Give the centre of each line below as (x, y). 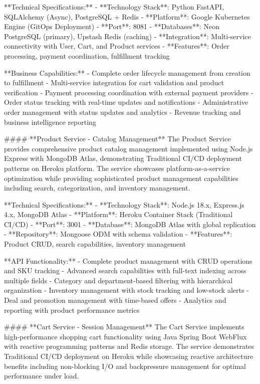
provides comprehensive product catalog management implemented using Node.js (128, 148)
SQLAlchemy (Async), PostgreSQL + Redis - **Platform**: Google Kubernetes (127, 16)
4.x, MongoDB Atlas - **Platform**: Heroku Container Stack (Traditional (118, 214)
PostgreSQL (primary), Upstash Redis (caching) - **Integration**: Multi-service (127, 36)
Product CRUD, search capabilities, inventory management (95, 244)
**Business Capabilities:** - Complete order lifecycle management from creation (127, 72)
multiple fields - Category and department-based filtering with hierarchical (118, 280)
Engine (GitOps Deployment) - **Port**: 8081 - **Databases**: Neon (112, 26)
